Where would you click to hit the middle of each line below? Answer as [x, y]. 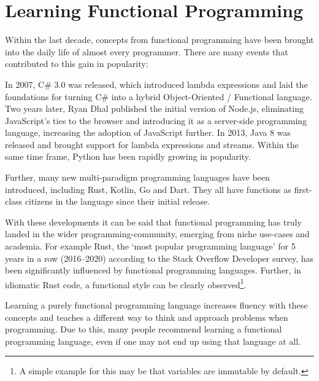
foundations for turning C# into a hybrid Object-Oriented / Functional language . [159, 96]
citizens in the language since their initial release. [117, 201]
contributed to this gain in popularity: [77, 64]
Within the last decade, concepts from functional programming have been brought [159, 40]
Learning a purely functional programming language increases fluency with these [156, 305]
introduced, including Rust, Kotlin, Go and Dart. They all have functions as [148, 189]
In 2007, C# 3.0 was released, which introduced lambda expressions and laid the [156, 84]
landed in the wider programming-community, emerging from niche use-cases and [157, 234]
